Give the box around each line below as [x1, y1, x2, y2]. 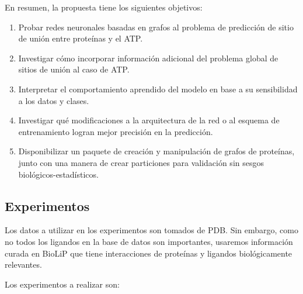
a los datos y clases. [18, 94, 89, 106]
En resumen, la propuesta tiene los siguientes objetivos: [5, 1, 203, 13]
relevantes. [5, 258, 42, 271]
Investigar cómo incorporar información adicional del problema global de [18, 51, 278, 64]
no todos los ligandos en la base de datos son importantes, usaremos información [5, 235, 293, 247]
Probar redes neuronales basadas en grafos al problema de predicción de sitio [18, 20, 294, 33]
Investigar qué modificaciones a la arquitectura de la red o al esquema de [18, 114, 280, 126]
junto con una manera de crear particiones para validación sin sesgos [18, 156, 264, 168]
